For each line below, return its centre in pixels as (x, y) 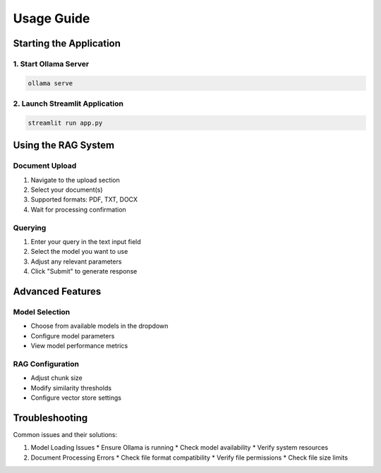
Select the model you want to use (79, 252)
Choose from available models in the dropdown (99, 326)
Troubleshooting (50, 418)
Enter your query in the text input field (86, 241)
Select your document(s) (67, 190)
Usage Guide (52, 18)
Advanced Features (57, 291)
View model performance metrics (79, 346)
